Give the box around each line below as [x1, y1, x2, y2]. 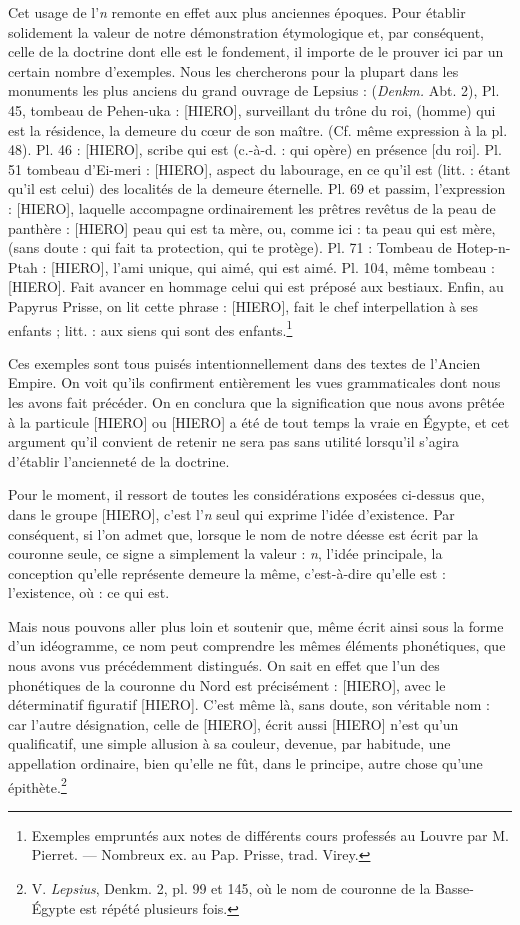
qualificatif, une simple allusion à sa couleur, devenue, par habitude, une [8, 733, 451, 754]
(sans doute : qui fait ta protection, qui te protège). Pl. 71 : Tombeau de [8, 237, 452, 258]
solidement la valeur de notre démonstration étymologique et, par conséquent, [8, 21, 484, 42]
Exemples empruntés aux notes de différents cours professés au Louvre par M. [31, 824, 509, 845]
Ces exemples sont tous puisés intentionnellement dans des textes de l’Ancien [8, 352, 481, 373]
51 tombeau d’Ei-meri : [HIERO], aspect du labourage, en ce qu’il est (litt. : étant [8, 158, 511, 179]
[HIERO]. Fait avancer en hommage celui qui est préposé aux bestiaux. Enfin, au [8, 276, 504, 297]
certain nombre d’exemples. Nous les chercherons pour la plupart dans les [8, 60, 459, 81]
